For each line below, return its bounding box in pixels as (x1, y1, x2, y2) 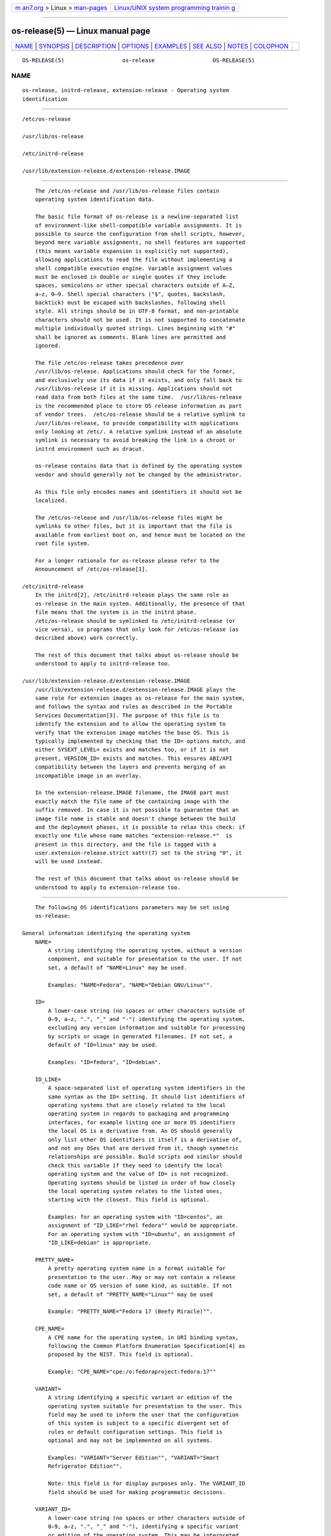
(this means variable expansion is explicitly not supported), (34, 248, 229, 254)
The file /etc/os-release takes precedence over (34, 359, 184, 366)
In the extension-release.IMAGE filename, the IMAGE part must (34, 790, 229, 796)
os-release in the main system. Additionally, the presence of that (34, 600, 245, 607)
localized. (34, 497, 68, 504)
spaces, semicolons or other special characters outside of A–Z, (34, 282, 236, 289)
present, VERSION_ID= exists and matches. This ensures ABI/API (34, 754, 232, 762)
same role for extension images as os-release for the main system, (34, 695, 245, 702)
